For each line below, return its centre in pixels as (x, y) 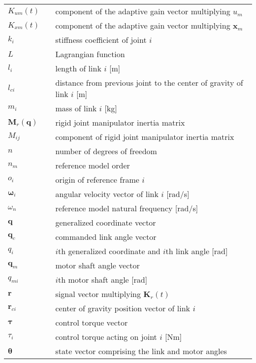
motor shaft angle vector (97, 265)
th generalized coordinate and (109, 251)
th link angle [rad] (197, 251)
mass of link (76, 108)
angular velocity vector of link (107, 194)
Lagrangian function (90, 54)
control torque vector (92, 322)
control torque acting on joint (106, 337)
